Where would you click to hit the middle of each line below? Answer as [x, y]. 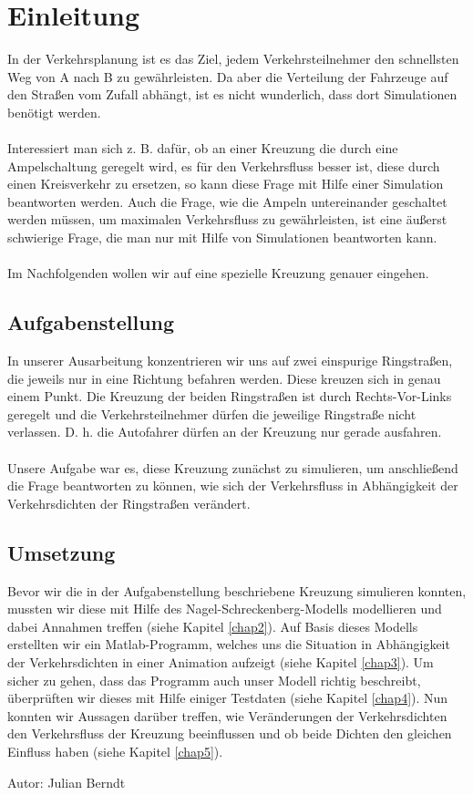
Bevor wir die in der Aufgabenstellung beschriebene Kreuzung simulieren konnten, [237, 590]
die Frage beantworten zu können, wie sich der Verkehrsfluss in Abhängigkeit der [233, 485]
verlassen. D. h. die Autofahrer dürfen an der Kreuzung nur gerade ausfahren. [225, 432]
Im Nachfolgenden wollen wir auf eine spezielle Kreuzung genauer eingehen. [218, 273]
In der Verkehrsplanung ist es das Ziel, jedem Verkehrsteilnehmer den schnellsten [233, 59]
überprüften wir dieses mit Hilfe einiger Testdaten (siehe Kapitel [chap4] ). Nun [228, 698]
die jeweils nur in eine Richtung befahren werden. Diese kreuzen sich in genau [224, 378]
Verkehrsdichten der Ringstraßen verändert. [129, 503]
